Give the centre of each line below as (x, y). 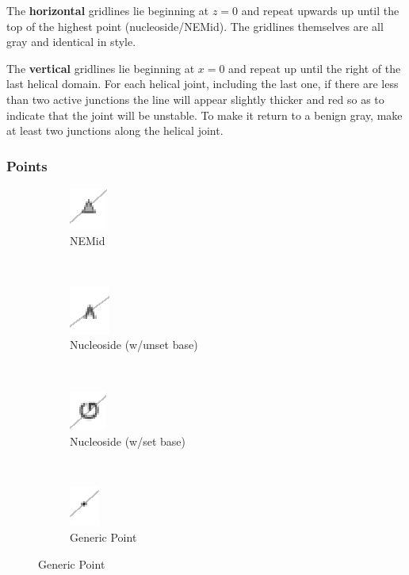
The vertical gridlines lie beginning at (101, 68)
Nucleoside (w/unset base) (134, 345)
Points (27, 165)
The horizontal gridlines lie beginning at (108, 10)
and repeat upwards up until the (320, 10)
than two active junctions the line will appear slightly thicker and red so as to (195, 99)
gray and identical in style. (71, 42)
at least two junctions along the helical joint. (115, 130)
